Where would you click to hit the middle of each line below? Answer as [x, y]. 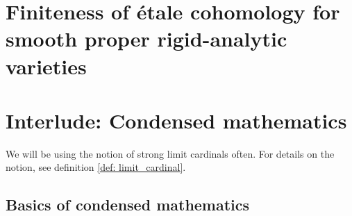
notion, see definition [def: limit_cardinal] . [96, 167]
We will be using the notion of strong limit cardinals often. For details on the [170, 153]
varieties [46, 66]
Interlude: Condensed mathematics [176, 120]
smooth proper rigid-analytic [146, 39]
